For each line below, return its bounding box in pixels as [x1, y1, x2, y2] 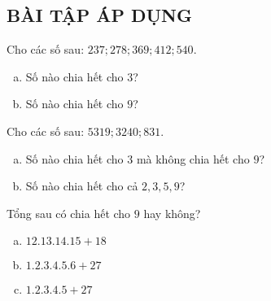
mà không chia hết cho [136, 150, 250, 167]
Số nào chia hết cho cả [25, 177, 138, 194]
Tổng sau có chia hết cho [7, 204, 131, 221]
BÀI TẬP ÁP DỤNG [7, 2, 192, 28]
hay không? [143, 204, 201, 221]
